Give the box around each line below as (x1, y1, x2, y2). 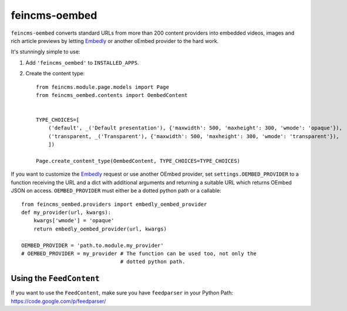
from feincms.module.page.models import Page (36, 83, 170, 91)
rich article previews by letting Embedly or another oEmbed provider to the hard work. (11, 37, 219, 44)
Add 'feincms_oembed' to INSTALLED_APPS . (25, 59, 139, 66)
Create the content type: (25, 70, 85, 77)
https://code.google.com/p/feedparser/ (11, 297, 106, 305)
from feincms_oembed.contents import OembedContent (36, 92, 188, 98)
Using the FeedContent (11, 273, 100, 283)
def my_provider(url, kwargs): (21, 209, 112, 216)
